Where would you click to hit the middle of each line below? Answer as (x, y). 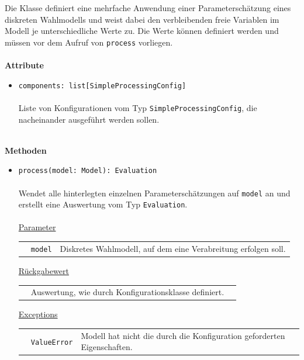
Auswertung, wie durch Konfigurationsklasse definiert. (127, 292)
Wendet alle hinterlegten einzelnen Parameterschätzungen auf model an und (154, 193)
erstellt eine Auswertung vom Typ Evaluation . (103, 204)
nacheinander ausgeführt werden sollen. (89, 119)
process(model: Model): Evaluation (88, 171)
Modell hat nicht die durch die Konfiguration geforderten (183, 335)
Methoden (26, 150)
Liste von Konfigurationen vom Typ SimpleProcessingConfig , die (138, 107)
